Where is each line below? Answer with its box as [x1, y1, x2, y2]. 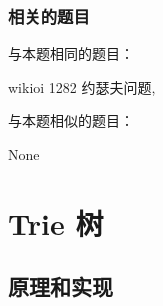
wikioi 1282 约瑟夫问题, [8, 76, 156, 97]
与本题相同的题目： [8, 43, 134, 64]
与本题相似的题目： [8, 110, 134, 131]
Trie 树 [8, 202, 104, 243]
